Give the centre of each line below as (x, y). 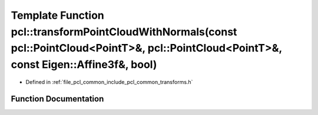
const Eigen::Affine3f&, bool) (84, 65)
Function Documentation (57, 99)
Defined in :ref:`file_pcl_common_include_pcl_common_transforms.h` (109, 82)
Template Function (57, 15)
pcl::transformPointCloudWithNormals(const (124, 32)
